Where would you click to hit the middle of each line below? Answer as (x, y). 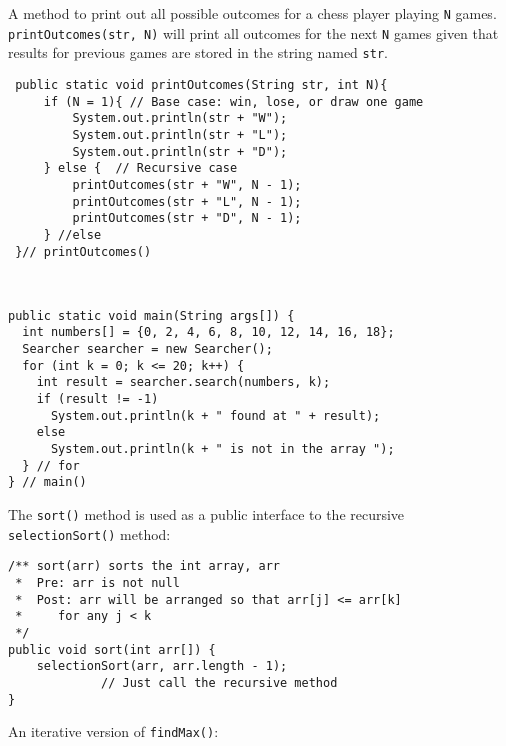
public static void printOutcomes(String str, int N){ (201, 84)
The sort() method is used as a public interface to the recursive (206, 514)
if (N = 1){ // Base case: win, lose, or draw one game (233, 101)
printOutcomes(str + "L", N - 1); (187, 201)
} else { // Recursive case (140, 168)
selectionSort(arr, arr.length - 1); (162, 666)
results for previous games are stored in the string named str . (198, 52)
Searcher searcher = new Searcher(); (147, 349)
